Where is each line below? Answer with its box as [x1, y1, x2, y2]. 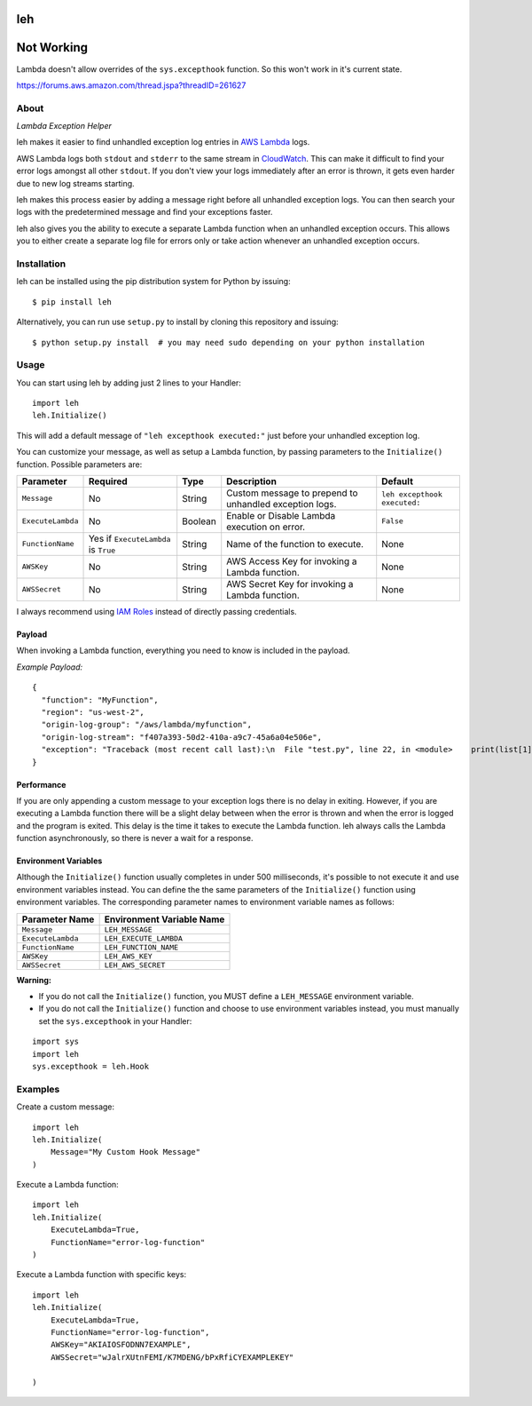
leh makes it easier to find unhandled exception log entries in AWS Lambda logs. [16, 137, 310, 147]
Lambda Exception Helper [16, 121, 113, 131]
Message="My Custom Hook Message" [50, 1147, 201, 1157]
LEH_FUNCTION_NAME [104, 942, 179, 952]
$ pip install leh [32, 297, 113, 306]
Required [88, 475, 128, 488]
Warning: [16, 974, 52, 985]
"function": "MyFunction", [41, 695, 159, 705]
